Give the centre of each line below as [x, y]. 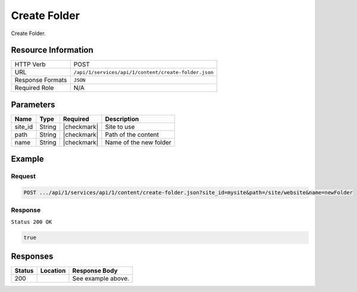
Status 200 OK [32, 222]
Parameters [33, 104]
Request [23, 177]
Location [53, 271]
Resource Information [52, 50]
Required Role [34, 88]
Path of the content [132, 134]
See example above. [101, 278]
